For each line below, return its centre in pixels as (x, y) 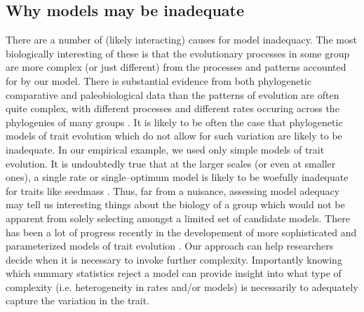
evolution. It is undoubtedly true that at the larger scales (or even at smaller (171, 163)
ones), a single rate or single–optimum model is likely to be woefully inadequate (177, 177)
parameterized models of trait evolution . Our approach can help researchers (170, 246)
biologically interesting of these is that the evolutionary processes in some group (178, 53)
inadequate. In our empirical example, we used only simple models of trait (165, 149)
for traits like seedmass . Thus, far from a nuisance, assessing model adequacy (173, 190)
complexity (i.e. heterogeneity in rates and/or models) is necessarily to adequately (182, 286)
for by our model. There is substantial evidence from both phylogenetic (159, 80)
